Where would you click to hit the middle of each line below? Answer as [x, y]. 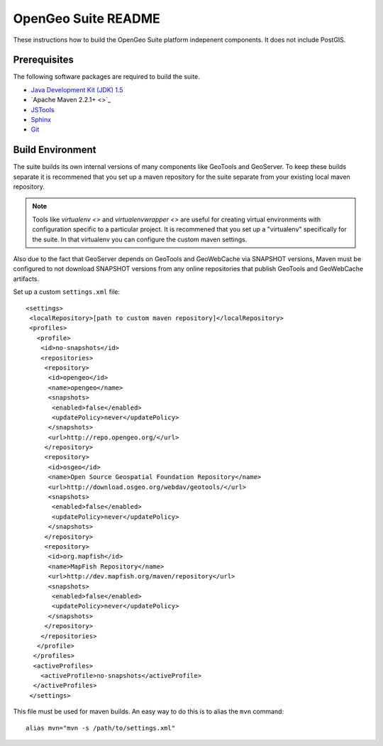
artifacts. [26, 279]
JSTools [43, 109]
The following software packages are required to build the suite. [106, 77]
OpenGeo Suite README [87, 18]
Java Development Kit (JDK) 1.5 [77, 89]
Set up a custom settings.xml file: [67, 292]
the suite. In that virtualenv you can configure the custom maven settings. [140, 239]
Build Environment [55, 150]
